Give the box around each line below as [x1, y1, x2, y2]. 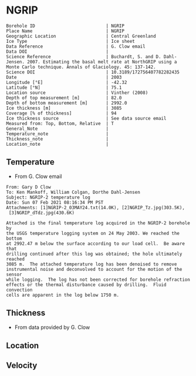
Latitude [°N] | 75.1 [6, 85, 122, 90]
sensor [6, 271, 22, 277]
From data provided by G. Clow [14, 324, 90, 331]
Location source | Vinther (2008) [6, 89, 148, 96]
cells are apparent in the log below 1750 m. [6, 292, 119, 298]
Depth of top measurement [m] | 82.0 [6, 95, 122, 100]
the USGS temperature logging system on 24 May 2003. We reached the [6, 230, 180, 236]
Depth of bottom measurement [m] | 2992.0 [6, 100, 127, 106]
